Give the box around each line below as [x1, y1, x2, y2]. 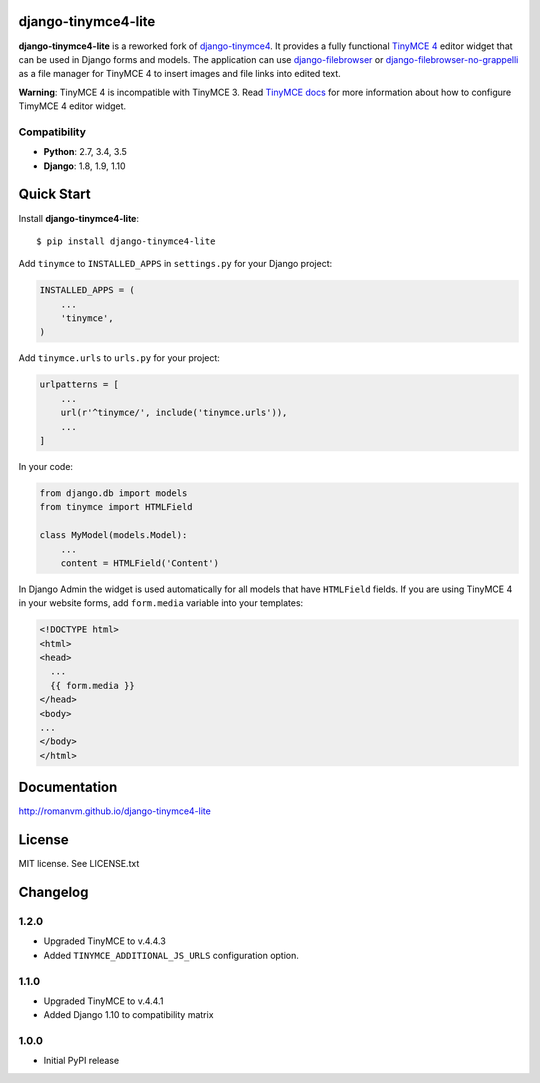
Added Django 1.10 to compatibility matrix [43, 1009, 214, 1021]
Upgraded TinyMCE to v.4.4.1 [43, 995, 164, 1007]
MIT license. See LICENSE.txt [18, 858, 140, 870]
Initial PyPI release [43, 1055, 120, 1067]
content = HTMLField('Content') [60, 557, 220, 569]
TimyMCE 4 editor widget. [18, 100, 127, 112]
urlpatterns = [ [39, 379, 120, 390]
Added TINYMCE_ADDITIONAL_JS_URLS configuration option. [43, 949, 300, 961]
